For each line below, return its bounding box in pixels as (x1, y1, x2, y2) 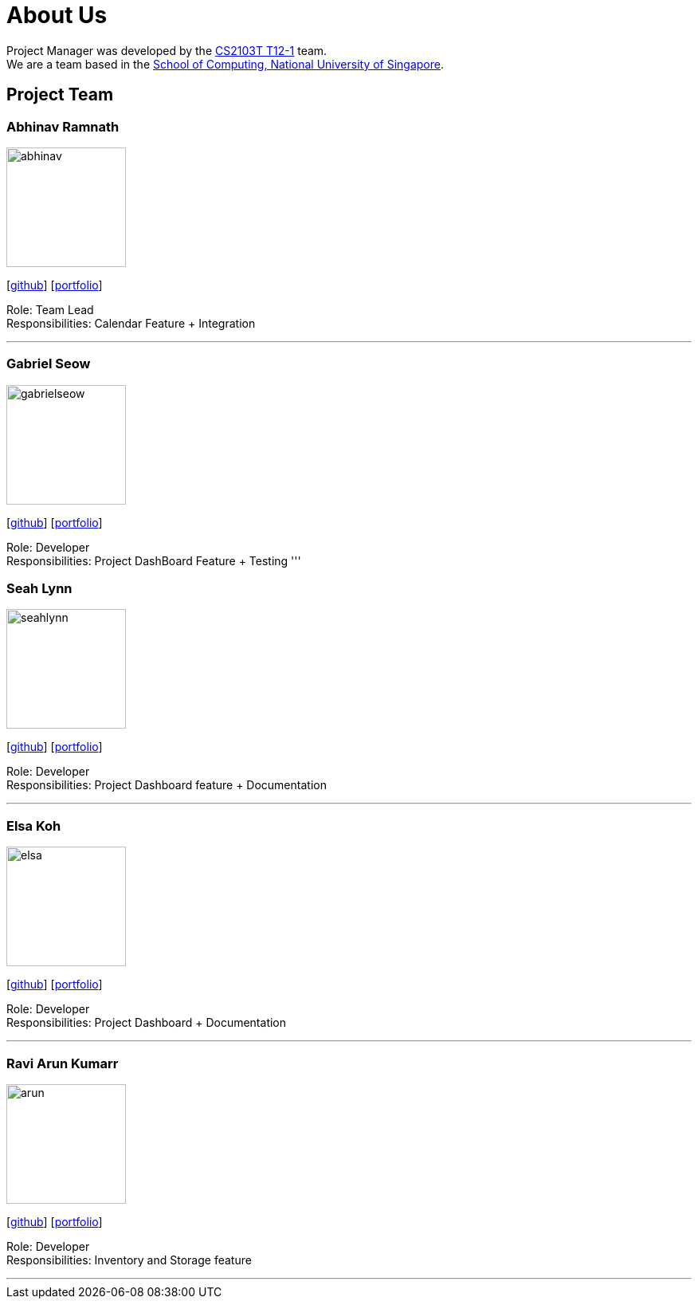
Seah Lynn (6, 580, 73, 597)
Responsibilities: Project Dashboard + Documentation (6, 1016, 287, 1030)
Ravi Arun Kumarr (6, 1055, 119, 1071)
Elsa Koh (6, 817, 61, 834)
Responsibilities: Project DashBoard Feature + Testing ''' (6, 553, 301, 568)
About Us (6, 2, 108, 29)
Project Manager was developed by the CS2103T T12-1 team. (6, 43, 327, 57)
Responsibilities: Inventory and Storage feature (6, 1252, 252, 1267)
